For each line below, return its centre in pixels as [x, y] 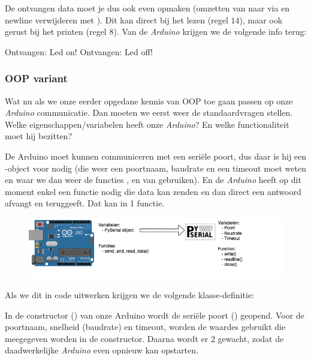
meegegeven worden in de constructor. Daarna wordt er [107, 338]
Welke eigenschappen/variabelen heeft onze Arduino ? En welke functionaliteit [147, 124]
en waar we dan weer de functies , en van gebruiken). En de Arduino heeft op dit [153, 180]
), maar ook [261, 19]
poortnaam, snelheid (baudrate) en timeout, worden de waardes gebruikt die [145, 327]
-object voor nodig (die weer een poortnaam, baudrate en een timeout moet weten [155, 168]
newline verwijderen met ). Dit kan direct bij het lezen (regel [117, 19]
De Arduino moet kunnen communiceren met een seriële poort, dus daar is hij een [156, 156]
